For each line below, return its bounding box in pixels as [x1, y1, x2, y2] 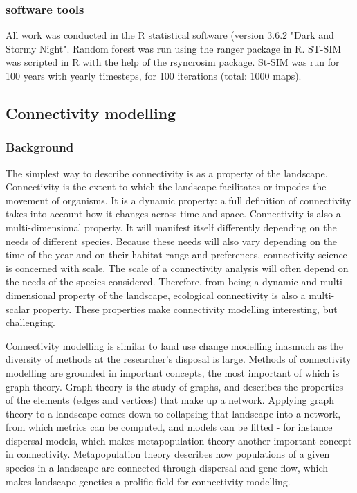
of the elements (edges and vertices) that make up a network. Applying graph [6, 393, 335, 407]
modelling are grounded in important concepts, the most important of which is [6, 365, 340, 379]
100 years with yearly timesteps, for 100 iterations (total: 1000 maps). [6, 69, 302, 82]
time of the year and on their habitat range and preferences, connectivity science [6, 247, 347, 262]
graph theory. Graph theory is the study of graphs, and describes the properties [6, 379, 344, 393]
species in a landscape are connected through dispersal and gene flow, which [6, 460, 328, 475]
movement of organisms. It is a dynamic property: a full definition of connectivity [6, 192, 351, 207]
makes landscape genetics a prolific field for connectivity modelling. [6, 474, 291, 488]
